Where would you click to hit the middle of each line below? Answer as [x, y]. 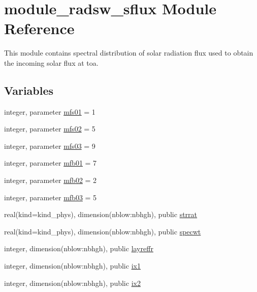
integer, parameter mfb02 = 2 [51, 180]
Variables [29, 90]
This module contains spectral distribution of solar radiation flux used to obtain [129, 53]
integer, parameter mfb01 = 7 [51, 163]
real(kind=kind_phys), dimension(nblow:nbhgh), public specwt [103, 231]
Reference [39, 28]
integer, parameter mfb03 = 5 [51, 197]
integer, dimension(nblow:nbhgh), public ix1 [72, 266]
